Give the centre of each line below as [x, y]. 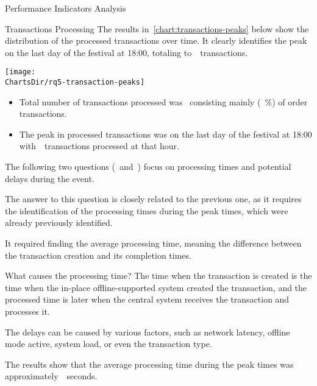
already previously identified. [59, 223]
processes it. [27, 311]
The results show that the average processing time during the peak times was [149, 364]
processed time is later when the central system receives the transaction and [147, 299]
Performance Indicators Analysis [66, 8]
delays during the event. [50, 178]
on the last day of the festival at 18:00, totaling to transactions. [126, 52]
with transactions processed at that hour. [99, 146]
